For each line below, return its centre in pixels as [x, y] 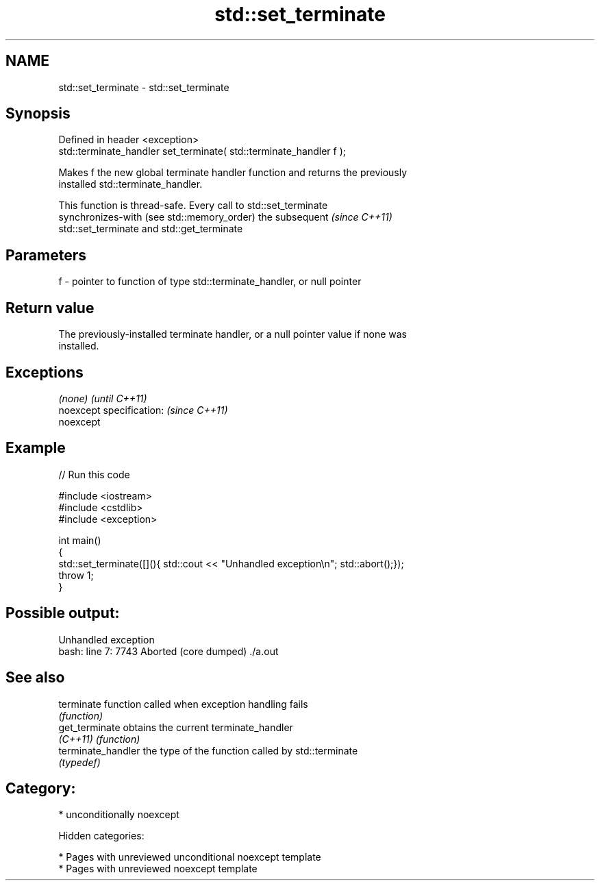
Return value [50, 308]
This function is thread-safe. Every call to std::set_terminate [193, 206]
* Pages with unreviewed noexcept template [158, 869]
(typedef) [79, 762]
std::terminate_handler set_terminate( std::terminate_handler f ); [202, 151]
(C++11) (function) [99, 739]
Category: [41, 788]
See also [35, 678]
